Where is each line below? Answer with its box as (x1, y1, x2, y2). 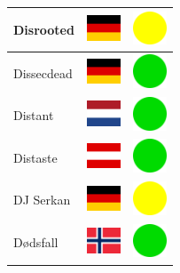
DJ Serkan (13, 190, 71, 209)
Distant (13, 106, 54, 124)
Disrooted (13, 20, 74, 38)
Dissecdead (13, 63, 73, 82)
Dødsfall (13, 233, 59, 252)
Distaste (13, 148, 58, 166)
